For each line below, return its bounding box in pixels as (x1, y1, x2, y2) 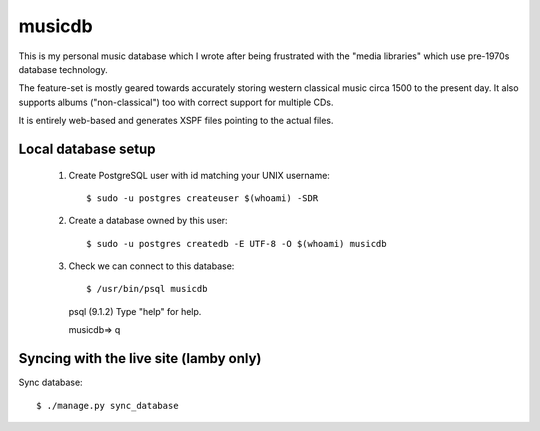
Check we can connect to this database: (68, 260, 235, 272)
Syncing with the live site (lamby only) (18, 350, 262, 367)
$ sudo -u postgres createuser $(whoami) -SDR (86, 192, 319, 204)
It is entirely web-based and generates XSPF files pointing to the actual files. (18, 115, 334, 127)
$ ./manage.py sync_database (36, 400, 179, 411)
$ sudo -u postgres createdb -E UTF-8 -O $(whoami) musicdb (86, 238, 387, 249)
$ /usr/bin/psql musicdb (86, 283, 208, 295)
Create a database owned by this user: (68, 215, 229, 227)
